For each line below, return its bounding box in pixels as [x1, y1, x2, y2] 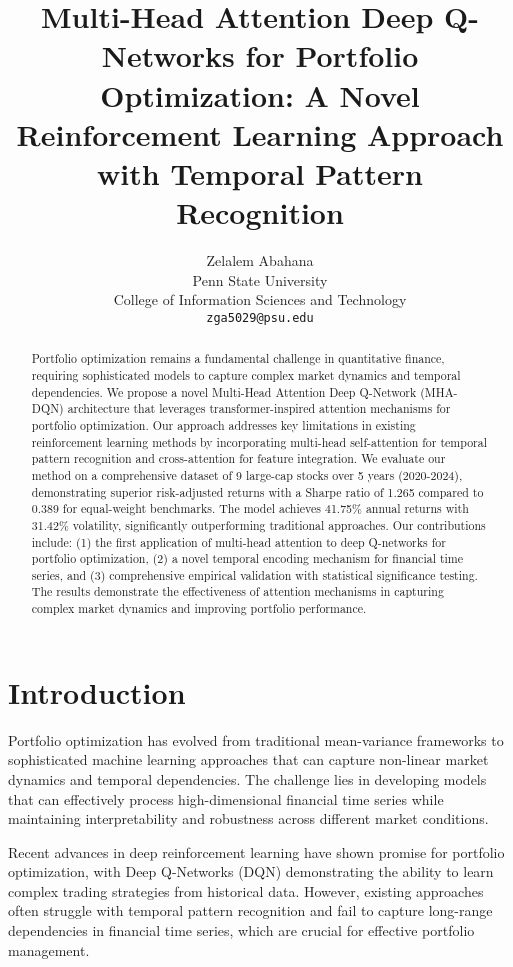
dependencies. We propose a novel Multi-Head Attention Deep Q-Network [31, 383, 417, 400]
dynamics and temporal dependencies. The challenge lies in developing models [8, 768, 487, 789]
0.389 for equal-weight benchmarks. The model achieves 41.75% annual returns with [31, 500, 469, 517]
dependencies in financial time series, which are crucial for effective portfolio [8, 920, 475, 941]
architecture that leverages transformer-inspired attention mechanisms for [67, 400, 451, 417]
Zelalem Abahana [206, 250, 314, 271]
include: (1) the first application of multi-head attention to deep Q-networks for [31, 533, 446, 550]
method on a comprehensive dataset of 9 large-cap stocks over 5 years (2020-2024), [31, 466, 463, 483]
